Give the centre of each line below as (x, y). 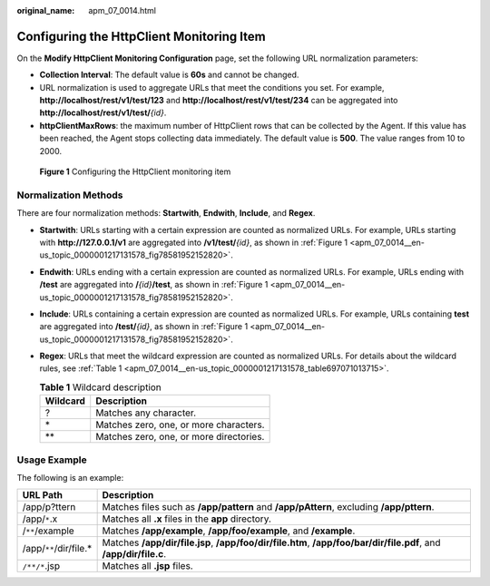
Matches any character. (146, 413)
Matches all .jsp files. (148, 566)
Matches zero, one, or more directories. (180, 437)
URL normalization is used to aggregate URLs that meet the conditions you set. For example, (212, 87)
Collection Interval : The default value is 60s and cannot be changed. (169, 75)
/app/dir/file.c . (134, 554)
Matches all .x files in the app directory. (187, 519)
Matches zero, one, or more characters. (180, 425)
